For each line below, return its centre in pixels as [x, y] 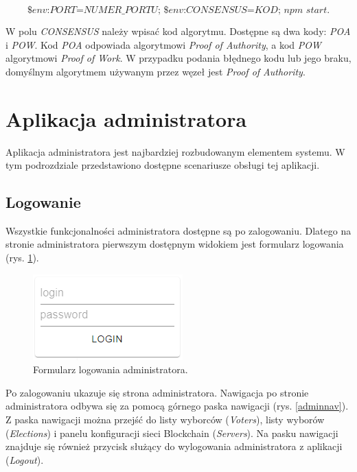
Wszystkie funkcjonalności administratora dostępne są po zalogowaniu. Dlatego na [178, 230]
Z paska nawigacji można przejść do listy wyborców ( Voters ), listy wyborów [165, 420]
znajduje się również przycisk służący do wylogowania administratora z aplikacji [174, 446]
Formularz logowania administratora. [111, 369]
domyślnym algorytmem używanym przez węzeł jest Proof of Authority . [156, 71]
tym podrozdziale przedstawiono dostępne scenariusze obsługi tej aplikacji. [163, 165]
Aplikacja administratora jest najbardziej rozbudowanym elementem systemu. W [175, 151]
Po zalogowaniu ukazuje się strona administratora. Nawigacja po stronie [157, 392]
